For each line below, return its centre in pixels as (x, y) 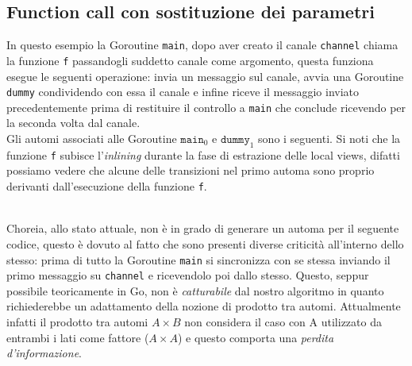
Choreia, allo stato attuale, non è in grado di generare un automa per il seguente (203, 228)
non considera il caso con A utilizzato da (283, 322)
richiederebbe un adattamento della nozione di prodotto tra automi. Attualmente (204, 306)
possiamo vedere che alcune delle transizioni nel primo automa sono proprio (191, 170)
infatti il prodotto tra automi (77, 322)
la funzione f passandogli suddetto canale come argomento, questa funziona (190, 60)
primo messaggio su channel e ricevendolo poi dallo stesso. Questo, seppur (188, 275)
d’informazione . (44, 353)
